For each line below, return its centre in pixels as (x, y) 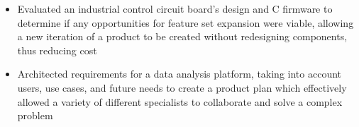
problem (35, 115)
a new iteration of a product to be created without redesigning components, (182, 36)
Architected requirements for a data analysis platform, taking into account (179, 74)
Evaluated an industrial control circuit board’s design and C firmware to (175, 8)
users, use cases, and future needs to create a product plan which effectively (182, 87)
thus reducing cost (57, 50)
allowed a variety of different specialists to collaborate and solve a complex (180, 101)
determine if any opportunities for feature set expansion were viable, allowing (186, 22)
